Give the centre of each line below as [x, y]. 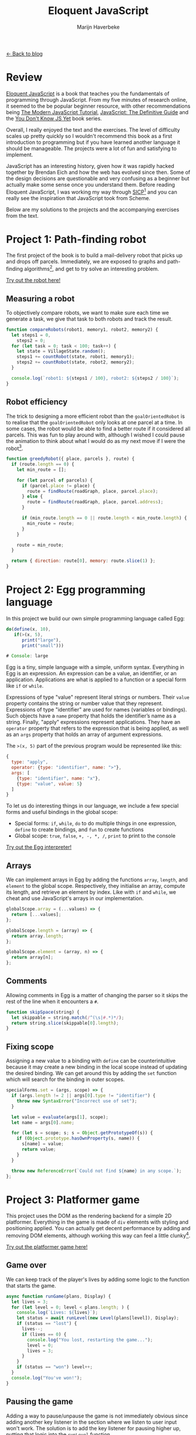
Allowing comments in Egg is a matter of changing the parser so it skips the [97, 995]
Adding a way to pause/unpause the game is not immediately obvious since [97, 1416]
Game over [26, 1265]
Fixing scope [30, 1047]
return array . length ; [38, 936]
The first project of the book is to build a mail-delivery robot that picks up [94, 255]
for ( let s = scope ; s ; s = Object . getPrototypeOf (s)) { [82, 1133]
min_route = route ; [51, 523]
